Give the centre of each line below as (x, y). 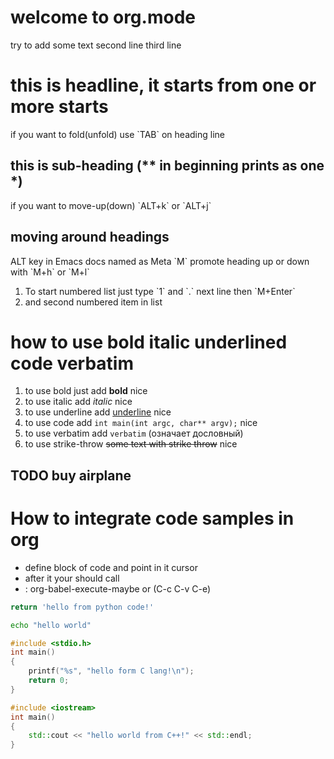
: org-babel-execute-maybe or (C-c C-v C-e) (118, 588)
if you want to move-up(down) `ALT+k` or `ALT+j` (111, 205)
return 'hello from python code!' (82, 607)
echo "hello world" (51, 625)
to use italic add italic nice (78, 402)
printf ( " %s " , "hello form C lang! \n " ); (111, 671)
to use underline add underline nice (98, 412)
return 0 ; (49, 681)
